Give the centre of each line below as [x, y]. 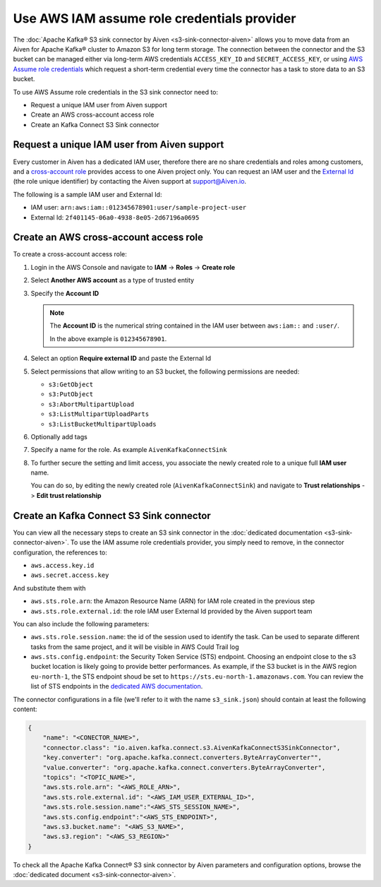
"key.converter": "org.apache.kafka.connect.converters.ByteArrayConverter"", [182, 758]
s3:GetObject [71, 384]
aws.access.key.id [62, 565]
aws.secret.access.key [70, 575]
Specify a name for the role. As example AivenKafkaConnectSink [129, 450]
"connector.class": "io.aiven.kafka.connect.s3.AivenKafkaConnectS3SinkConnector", [192, 748]
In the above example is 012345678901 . [108, 338]
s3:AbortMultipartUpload [91, 404]
